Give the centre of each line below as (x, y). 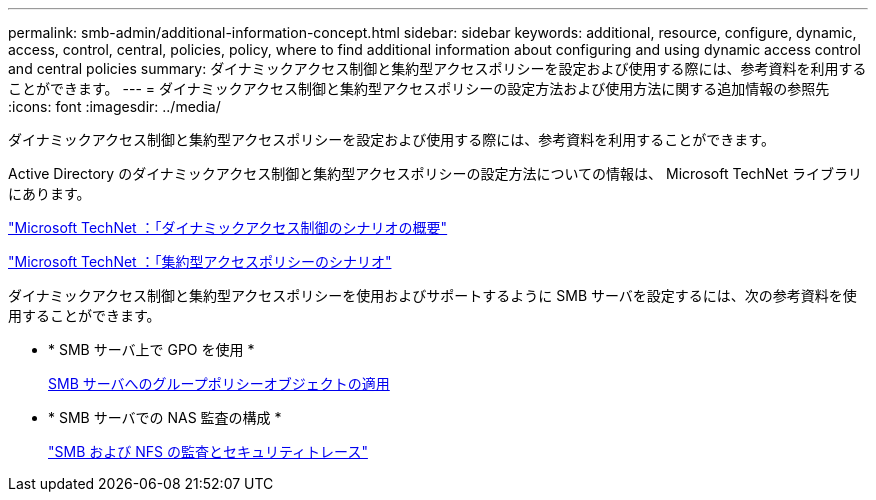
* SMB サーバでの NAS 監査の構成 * (165, 417)
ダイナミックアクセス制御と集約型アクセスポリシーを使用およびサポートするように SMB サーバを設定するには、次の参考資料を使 (432, 295)
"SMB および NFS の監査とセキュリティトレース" (208, 451)
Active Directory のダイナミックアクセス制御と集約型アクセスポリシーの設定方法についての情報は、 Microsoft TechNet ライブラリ (435, 173)
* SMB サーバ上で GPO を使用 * (151, 349)
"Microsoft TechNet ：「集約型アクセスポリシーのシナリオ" (200, 261)
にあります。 (49, 193)
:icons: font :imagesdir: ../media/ (114, 106)
